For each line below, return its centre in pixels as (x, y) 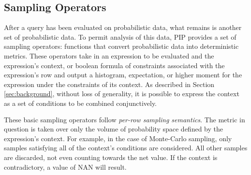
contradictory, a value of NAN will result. (65, 167)
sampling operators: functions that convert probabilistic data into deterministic (121, 46)
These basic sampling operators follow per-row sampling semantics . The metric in (125, 119)
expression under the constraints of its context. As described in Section (109, 84)
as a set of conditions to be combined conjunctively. (81, 103)
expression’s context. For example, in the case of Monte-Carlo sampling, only (118, 138)
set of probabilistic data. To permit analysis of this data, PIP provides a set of (120, 36)
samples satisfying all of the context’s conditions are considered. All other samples (126, 148)
